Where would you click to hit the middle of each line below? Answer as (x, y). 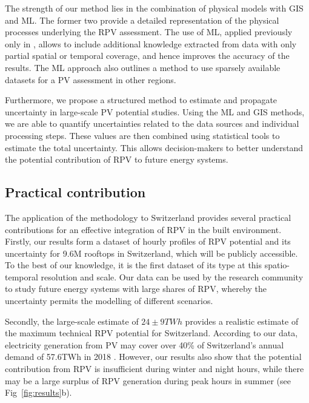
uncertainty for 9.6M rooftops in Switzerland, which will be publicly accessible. (151, 253)
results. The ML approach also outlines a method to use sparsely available (143, 67)
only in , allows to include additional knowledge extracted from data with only (151, 43)
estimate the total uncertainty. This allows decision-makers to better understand (154, 147)
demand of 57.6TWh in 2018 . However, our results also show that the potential (153, 357)
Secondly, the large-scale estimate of (72, 321)
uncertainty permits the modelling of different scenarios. (109, 301)
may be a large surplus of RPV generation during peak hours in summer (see (148, 380)
